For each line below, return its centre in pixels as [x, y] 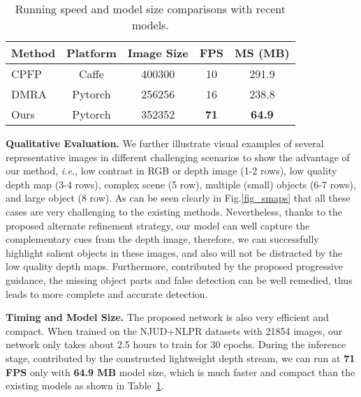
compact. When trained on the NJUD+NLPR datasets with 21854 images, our [174, 330]
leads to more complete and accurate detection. [107, 293]
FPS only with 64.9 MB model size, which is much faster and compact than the [180, 372]
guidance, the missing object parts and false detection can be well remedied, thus [179, 279]
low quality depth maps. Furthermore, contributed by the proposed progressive [175, 266]
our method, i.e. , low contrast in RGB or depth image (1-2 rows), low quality [171, 171]
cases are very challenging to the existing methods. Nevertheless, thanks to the [174, 211]
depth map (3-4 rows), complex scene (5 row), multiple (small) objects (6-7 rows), [181, 184]
